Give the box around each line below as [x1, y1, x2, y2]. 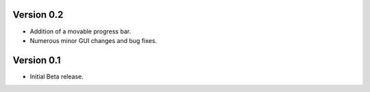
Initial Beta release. [29, 72, 84, 80]
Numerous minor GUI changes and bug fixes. [29, 36, 158, 44]
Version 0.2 [12, 9, 64, 20]
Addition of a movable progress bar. [29, 27, 132, 35]
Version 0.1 [12, 55, 61, 66]
